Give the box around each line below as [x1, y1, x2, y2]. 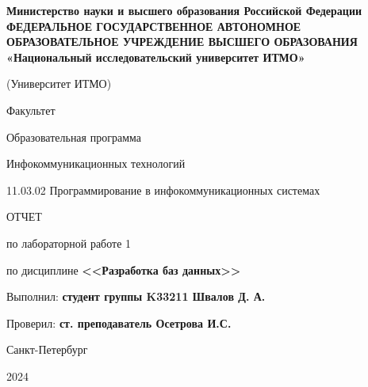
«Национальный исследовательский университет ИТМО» [6, 48, 305, 65]
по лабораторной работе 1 [6, 234, 132, 251]
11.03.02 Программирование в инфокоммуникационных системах [6, 181, 320, 198]
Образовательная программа [6, 128, 141, 145]
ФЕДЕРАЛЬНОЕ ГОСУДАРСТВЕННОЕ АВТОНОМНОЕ [6, 17, 301, 34]
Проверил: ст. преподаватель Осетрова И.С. [6, 314, 232, 331]
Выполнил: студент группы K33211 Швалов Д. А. [6, 288, 266, 305]
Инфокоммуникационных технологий [6, 155, 186, 172]
